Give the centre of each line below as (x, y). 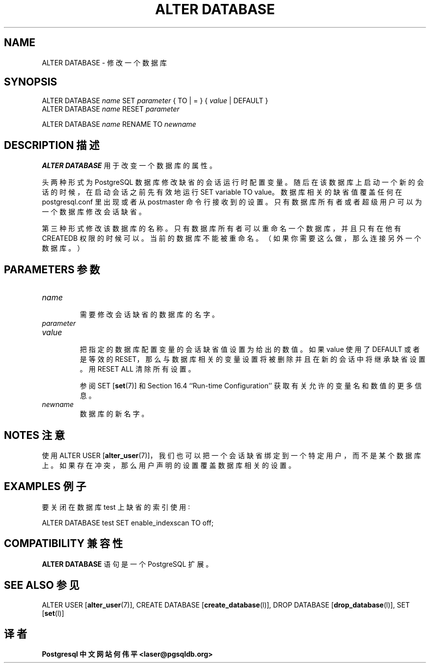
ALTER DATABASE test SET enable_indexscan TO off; (128, 522)
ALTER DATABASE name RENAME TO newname (119, 124)
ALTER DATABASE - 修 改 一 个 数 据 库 (104, 62)
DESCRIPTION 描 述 (52, 145)
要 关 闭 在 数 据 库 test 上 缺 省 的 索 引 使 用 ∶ (116, 507)
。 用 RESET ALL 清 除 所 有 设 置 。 (137, 369)
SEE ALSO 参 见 (42, 585)
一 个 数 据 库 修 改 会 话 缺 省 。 (94, 212)
